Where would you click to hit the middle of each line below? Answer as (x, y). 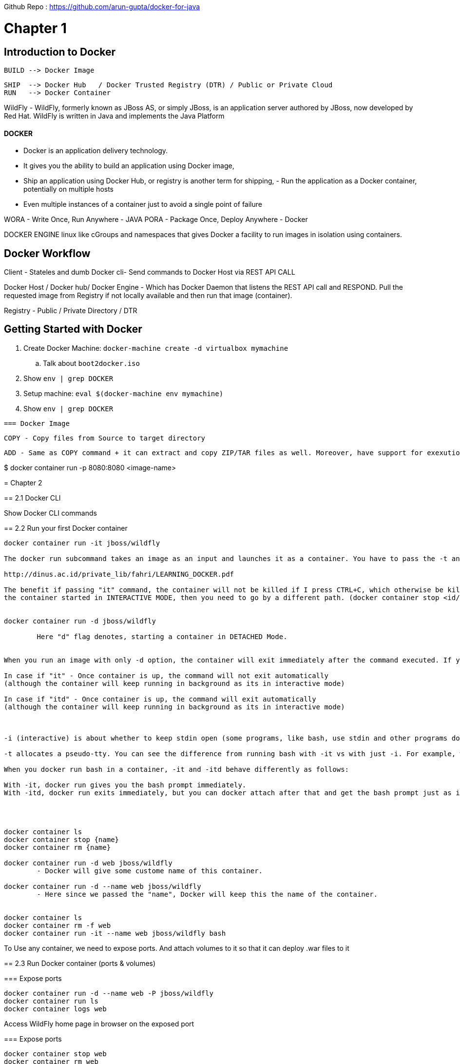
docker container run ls (51, 1001)
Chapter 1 (35, 28)
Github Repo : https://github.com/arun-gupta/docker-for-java (102, 7)
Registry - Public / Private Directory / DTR (71, 310)
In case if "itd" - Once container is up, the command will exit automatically (160, 699)
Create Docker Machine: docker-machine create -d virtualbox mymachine (156, 348)
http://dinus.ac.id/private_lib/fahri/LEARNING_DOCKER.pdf (119, 574)
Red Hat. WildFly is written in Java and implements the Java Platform (114, 116)
